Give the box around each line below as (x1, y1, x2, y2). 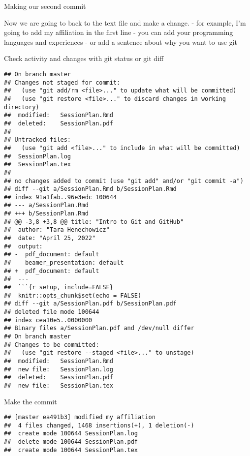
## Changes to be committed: (4, 341, 99, 348)
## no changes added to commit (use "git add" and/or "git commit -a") (4, 177, 244, 184)
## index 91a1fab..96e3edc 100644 (4, 193, 117, 201)
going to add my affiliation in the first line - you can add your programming (4, 27, 233, 37)
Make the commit (4, 396, 57, 406)
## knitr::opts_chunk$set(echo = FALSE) (4, 292, 142, 299)
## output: (4, 243, 43, 250)
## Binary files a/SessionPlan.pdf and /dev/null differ (4, 325, 194, 332)
